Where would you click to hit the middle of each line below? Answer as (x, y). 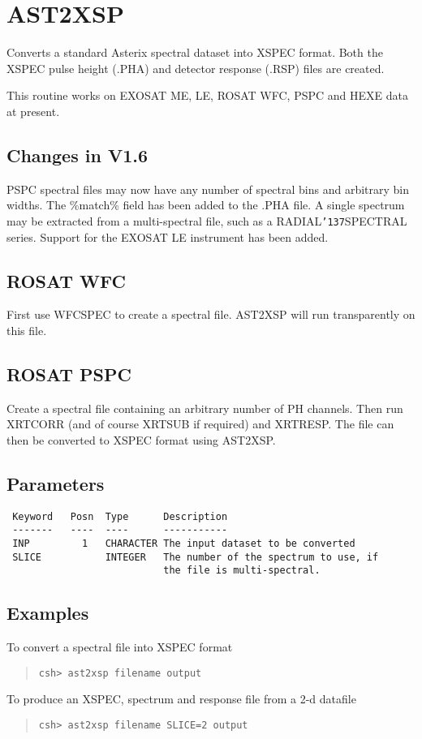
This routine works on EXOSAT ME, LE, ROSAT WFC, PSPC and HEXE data (207, 95)
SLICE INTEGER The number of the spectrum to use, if (196, 557)
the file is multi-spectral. (242, 571)
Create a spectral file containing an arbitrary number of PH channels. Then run (205, 408)
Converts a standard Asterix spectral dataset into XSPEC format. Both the (195, 52)
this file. (27, 330)
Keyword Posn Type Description (120, 516)
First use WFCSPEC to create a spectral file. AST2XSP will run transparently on (211, 314)
